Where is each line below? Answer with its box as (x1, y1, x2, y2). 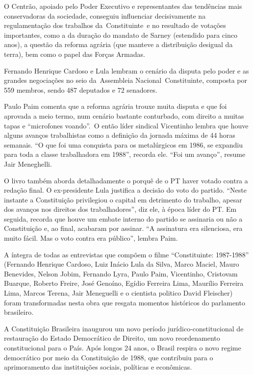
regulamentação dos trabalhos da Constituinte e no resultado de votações (4, 20, 226, 30)
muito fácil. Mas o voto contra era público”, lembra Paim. (4, 233, 178, 243)
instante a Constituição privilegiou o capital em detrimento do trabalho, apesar (4, 194, 242, 204)
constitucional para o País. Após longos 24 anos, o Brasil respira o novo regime (4, 343, 241, 352)
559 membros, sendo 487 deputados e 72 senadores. (4, 84, 157, 95)
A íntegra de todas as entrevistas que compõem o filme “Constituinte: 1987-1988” (4, 249, 249, 259)
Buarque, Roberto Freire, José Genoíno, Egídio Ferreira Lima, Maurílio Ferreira (4, 278, 244, 288)
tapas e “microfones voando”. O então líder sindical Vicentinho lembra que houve (4, 120, 249, 130)
